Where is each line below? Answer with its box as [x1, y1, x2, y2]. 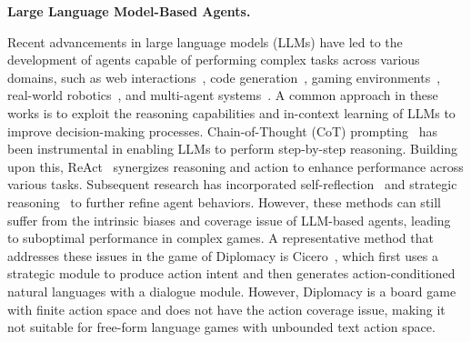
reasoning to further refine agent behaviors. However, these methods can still [7, 192, 441, 211]
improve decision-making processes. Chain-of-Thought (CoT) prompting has [7, 121, 438, 140]
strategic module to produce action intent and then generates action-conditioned [7, 264, 456, 283]
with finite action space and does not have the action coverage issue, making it [7, 299, 446, 318]
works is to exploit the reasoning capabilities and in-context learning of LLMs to [7, 103, 456, 122]
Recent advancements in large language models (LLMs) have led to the [7, 32, 403, 51]
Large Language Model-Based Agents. [7, 2, 251, 20]
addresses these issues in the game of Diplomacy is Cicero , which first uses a [7, 246, 438, 265]
